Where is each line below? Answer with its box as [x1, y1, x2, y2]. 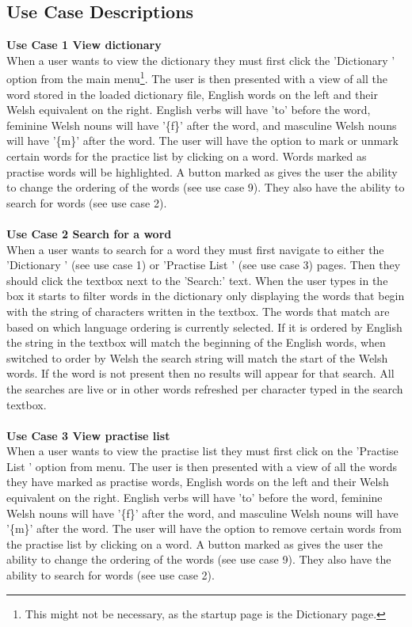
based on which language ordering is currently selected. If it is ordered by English [6, 318, 402, 335]
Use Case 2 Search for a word [6, 225, 172, 241]
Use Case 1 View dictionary [6, 36, 162, 53]
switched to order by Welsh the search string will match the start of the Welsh [6, 349, 388, 366]
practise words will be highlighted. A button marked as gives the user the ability [6, 163, 398, 180]
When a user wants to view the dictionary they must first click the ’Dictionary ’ [6, 51, 395, 68]
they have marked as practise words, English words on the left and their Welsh [6, 473, 389, 490]
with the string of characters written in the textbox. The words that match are [6, 302, 390, 319]
